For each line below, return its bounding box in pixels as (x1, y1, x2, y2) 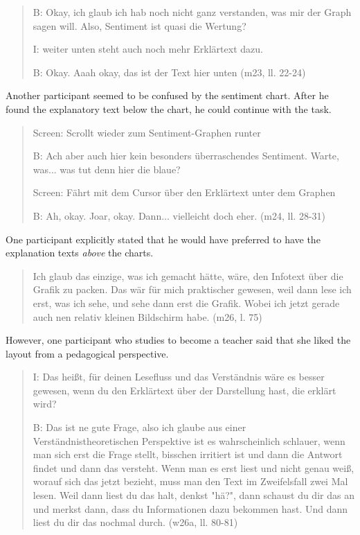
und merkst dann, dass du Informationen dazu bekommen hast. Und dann (33, 501, 348, 516)
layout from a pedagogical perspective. (6, 346, 169, 360)
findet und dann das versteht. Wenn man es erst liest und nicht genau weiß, (33, 460, 354, 475)
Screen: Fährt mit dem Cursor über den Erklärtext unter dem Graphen (33, 185, 336, 200)
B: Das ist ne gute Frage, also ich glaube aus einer (33, 420, 246, 435)
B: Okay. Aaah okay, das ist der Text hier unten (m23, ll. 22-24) (33, 64, 306, 79)
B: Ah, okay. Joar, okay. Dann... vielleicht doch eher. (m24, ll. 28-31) (33, 208, 326, 222)
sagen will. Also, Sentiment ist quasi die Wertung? (33, 18, 246, 33)
